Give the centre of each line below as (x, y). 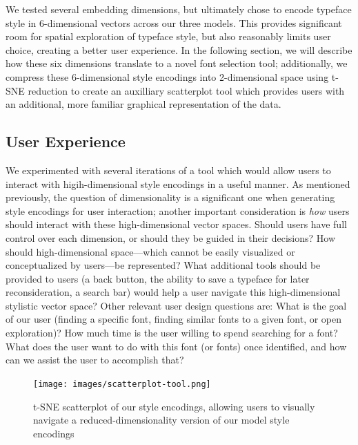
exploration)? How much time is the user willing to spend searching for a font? (172, 333)
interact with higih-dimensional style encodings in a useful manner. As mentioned (178, 183)
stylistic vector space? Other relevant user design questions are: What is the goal (176, 305)
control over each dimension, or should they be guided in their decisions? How (171, 237)
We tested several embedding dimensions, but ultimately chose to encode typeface (179, 9)
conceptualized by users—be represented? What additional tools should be (163, 265)
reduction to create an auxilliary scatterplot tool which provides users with (186, 90)
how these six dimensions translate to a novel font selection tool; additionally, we (177, 63)
